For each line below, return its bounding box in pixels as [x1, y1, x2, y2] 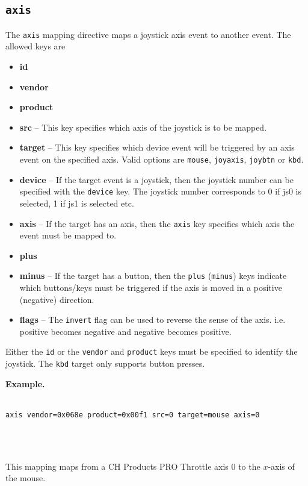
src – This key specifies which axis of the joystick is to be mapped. [19, 120, 267, 133]
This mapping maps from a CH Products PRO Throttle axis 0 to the [5, 460, 260, 472]
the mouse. [5, 472, 46, 484]
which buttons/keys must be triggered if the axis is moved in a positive [19, 281, 282, 293]
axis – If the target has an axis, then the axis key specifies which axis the [19, 217, 295, 229]
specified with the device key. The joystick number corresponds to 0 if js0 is [19, 185, 301, 198]
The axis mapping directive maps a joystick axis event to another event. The [5, 28, 291, 40]
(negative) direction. [19, 293, 94, 305]
